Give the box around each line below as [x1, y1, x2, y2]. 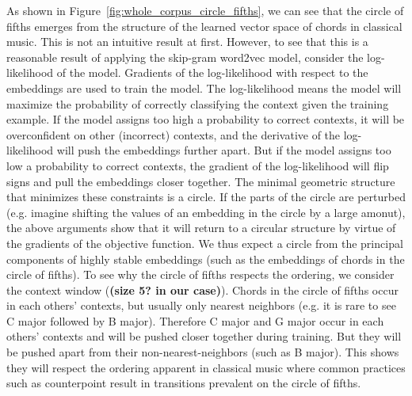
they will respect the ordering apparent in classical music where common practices [6, 359, 406, 375]
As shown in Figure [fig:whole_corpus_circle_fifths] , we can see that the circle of [6, 2, 404, 18]
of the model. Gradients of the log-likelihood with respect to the [56, 64, 368, 81]
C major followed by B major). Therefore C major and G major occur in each [6, 312, 384, 329]
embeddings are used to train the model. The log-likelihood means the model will [6, 79, 402, 96]
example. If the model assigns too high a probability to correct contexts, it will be [6, 111, 405, 128]
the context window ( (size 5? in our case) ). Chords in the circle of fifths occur [6, 281, 399, 298]
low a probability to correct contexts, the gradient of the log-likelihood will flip [6, 157, 389, 173]
